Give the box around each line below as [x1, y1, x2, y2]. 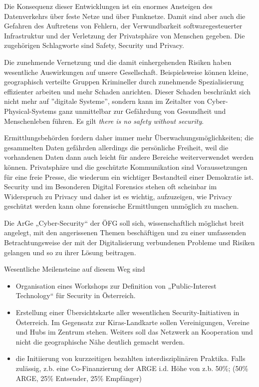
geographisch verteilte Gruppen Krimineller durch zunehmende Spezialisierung [4, 76, 244, 87]
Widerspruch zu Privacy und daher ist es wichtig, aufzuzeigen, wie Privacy [4, 191, 232, 201]
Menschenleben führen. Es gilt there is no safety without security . [4, 115, 204, 126]
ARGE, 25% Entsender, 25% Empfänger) [15, 373, 142, 383]
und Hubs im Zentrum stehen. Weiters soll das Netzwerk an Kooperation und [15, 327, 253, 337]
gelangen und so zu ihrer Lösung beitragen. [4, 247, 136, 257]
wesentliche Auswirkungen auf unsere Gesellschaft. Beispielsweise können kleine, [4, 66, 249, 77]
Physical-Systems [4, 105, 57, 116]
